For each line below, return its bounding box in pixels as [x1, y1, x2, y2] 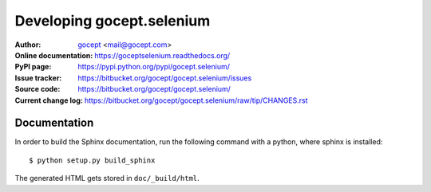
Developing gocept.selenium [14, 12, 211, 29]
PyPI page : [14, 62, 52, 72]
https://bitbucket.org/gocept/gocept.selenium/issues [77, 72, 252, 83]
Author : [14, 40, 42, 49]
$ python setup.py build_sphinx [29, 155, 156, 165]
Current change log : [14, 96, 83, 105]
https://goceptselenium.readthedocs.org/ [94, 50, 231, 60]
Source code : [14, 84, 61, 94]
